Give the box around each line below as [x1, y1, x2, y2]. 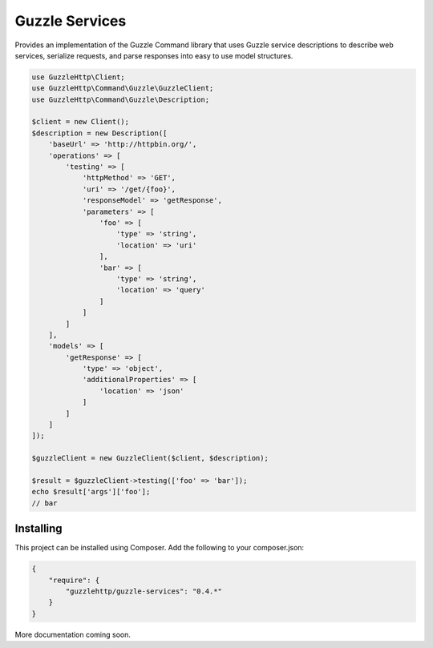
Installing [14, 521, 63, 536]
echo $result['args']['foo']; [31, 487, 151, 497]
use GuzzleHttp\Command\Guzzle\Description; [31, 95, 210, 104]
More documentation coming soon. [14, 630, 132, 639]
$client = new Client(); [31, 117, 130, 127]
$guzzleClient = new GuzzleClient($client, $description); [31, 453, 269, 463]
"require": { [48, 575, 100, 585]
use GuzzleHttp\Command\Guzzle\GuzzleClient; [31, 84, 214, 93]
